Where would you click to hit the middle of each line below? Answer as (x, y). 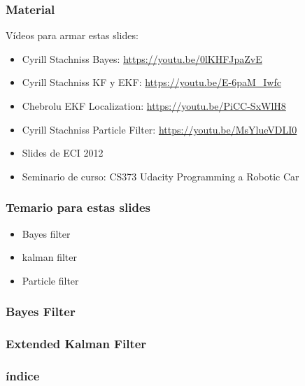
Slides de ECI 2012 (63, 153)
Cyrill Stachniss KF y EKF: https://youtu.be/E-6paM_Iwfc (151, 82)
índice (23, 375)
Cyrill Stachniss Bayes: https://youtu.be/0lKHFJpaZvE (142, 58)
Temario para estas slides (78, 207)
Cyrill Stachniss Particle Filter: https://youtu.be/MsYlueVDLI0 (159, 129)
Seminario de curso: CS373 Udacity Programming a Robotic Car (161, 176)
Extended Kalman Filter (76, 344)
